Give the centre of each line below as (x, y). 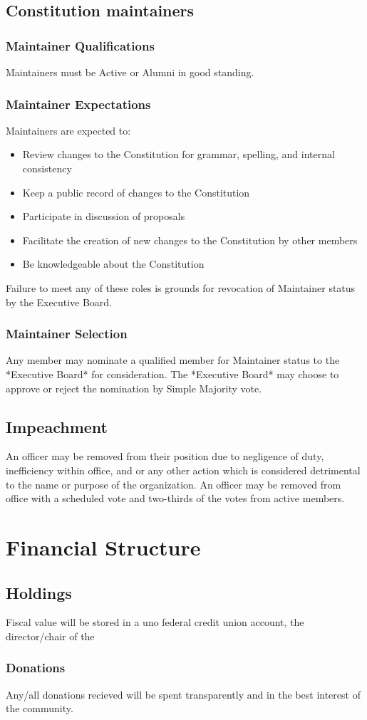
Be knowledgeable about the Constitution (113, 264)
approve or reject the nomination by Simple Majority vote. (134, 388)
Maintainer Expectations (78, 104)
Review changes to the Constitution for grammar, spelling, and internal (179, 154)
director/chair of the (50, 636)
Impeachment (57, 426)
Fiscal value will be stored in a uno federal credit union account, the (155, 622)
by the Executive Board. (59, 302)
